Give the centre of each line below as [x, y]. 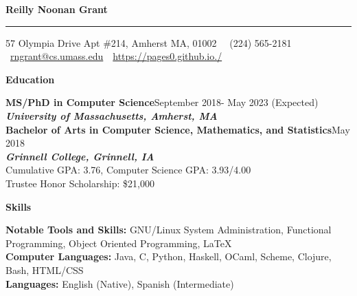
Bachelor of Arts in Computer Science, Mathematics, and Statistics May [178, 129]
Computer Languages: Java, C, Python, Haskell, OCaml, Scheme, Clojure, [169, 256]
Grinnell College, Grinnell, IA [80, 156]
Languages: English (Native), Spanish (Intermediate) [120, 283]
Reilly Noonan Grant [57, 9]
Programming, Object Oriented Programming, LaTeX [119, 243]
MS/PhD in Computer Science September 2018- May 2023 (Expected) [162, 102]
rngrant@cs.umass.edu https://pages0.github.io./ [116, 56]
